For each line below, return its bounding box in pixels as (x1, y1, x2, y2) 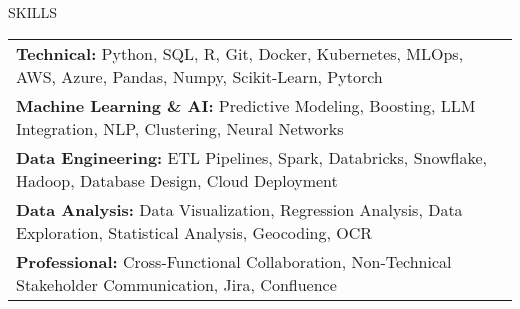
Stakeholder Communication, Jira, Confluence (16, 272, 337, 296)
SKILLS (8, 2, 58, 22)
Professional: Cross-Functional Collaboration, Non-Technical (16, 249, 452, 273)
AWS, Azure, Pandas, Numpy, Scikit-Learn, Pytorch (16, 64, 383, 88)
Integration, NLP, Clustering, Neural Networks (16, 116, 344, 140)
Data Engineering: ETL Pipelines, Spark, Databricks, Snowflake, (16, 145, 487, 169)
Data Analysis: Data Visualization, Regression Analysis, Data (16, 197, 463, 221)
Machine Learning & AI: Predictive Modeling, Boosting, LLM (16, 93, 476, 117)
